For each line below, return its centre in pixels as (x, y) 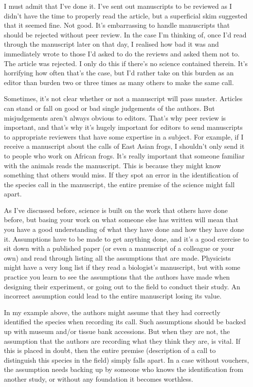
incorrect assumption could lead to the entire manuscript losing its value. (113, 296)
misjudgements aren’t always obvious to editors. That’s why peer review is (115, 117)
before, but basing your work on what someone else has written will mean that (121, 220)
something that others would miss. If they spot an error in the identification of (121, 175)
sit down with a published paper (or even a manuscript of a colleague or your (119, 248)
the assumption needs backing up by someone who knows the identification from (124, 369)
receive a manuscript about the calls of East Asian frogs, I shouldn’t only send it (124, 146)
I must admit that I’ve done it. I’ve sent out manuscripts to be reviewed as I (118, 6)
